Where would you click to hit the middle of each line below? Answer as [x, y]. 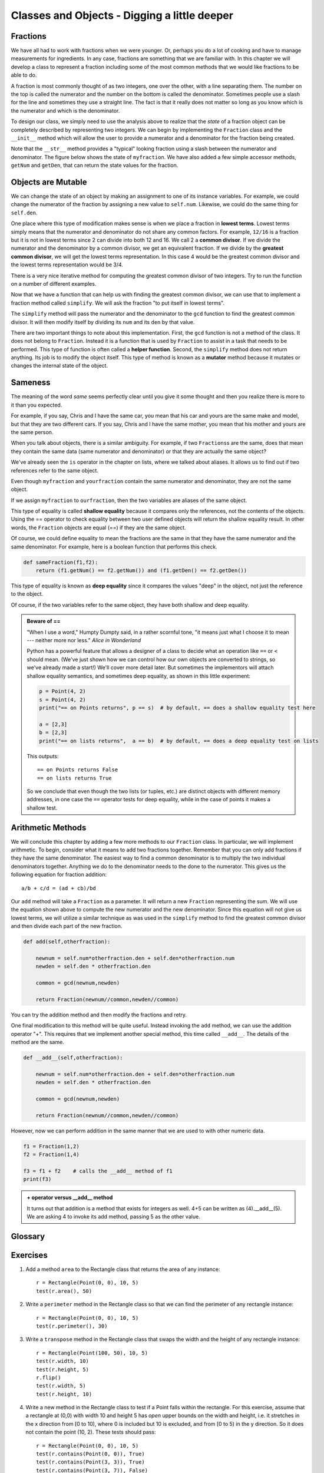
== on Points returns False [78, 770]
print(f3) [37, 1179]
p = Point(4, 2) [63, 691]
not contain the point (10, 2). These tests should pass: [91, 1432]
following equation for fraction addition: [59, 874]
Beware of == [44, 621]
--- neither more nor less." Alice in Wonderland [84, 640]
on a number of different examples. [54, 283]
